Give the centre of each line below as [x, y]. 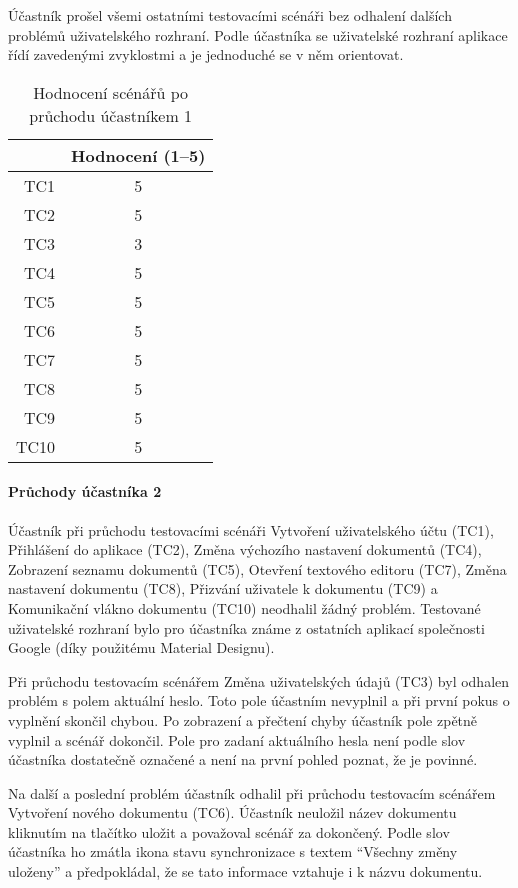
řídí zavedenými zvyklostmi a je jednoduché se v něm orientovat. [206, 54]
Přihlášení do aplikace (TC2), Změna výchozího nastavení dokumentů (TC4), [245, 549]
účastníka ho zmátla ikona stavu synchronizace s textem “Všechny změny [233, 851]
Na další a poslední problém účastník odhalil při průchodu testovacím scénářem [252, 792]
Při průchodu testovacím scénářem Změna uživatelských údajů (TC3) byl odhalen [259, 680]
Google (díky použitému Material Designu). [141, 647]
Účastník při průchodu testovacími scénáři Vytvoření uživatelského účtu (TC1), [251, 529]
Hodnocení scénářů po [111, 92]
